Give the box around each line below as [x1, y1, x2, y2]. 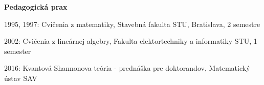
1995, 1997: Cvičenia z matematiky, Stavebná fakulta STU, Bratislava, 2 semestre [4, 18, 260, 29]
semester [4, 45, 31, 56]
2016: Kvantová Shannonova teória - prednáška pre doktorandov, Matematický [4, 63, 250, 73]
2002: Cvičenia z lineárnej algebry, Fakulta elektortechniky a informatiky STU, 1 [4, 36, 257, 46]
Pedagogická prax [4, 2, 68, 12]
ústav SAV [4, 72, 37, 83]
